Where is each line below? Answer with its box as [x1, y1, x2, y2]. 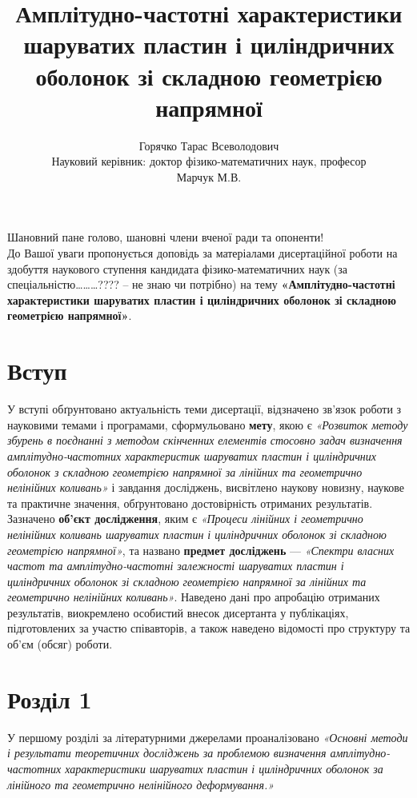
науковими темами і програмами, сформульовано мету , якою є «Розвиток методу [7, 416, 408, 433]
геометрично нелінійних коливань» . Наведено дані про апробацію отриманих [7, 589, 380, 605]
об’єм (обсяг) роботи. [7, 636, 113, 652]
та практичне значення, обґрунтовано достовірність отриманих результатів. [7, 494, 373, 511]
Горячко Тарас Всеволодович [138, 137, 279, 154]
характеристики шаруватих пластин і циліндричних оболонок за [65, 760, 383, 776]
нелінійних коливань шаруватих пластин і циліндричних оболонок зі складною [7, 525, 387, 542]
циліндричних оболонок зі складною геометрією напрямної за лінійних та [7, 573, 367, 589]
